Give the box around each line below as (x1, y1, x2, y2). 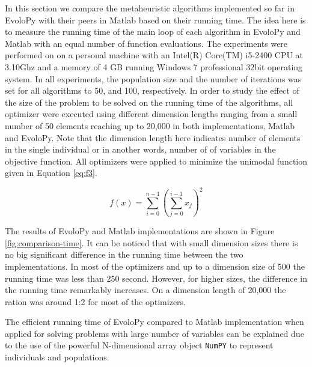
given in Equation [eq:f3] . (5, 166, 97, 179)
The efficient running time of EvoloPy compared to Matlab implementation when (5, 315, 304, 328)
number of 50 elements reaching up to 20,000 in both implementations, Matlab (5, 119, 295, 132)
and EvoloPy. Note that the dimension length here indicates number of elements (5, 131, 301, 144)
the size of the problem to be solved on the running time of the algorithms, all (5, 96, 293, 108)
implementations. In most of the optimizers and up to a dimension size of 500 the (5, 259, 305, 272)
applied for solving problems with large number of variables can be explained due (5, 327, 304, 339)
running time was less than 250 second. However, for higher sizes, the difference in (5, 271, 308, 284)
